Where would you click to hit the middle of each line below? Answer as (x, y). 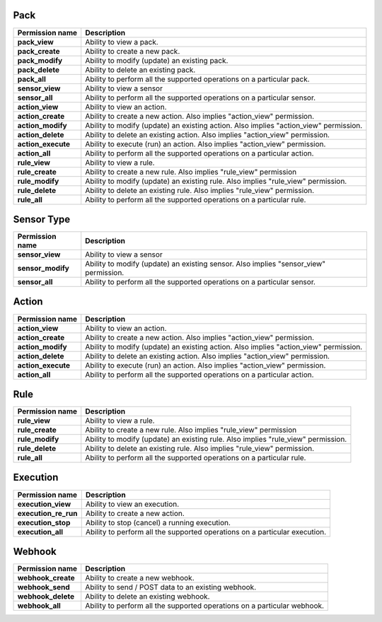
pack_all (31, 79)
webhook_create (46, 578)
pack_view (36, 42)
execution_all (40, 532)
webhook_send (44, 587)
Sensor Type (42, 219)
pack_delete (39, 69)
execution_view (44, 504)
